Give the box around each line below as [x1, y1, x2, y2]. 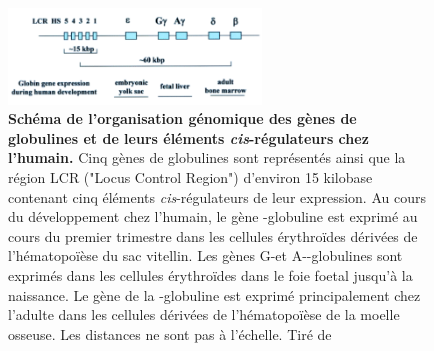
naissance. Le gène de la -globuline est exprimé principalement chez [8, 284, 421, 305]
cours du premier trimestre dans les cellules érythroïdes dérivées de [8, 225, 418, 246]
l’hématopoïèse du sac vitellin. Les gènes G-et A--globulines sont [8, 245, 403, 266]
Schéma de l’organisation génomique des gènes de [8, 108, 357, 129]
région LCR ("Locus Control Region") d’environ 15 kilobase [8, 167, 373, 188]
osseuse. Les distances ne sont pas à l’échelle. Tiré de [8, 323, 332, 344]
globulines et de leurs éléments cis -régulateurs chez [8, 127, 369, 148]
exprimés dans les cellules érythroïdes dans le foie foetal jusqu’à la [8, 265, 413, 285]
